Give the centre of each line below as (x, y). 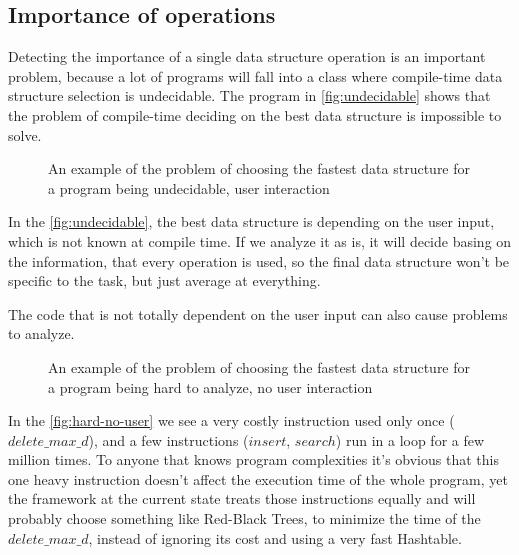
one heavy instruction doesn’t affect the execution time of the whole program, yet (258, 478)
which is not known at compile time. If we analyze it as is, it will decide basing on (260, 240)
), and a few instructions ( (168, 439)
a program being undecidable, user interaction (189, 187)
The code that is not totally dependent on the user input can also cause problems (258, 313)
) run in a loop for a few (410, 439)
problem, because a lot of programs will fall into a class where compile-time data (255, 75)
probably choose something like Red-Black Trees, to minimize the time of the (244, 518)
